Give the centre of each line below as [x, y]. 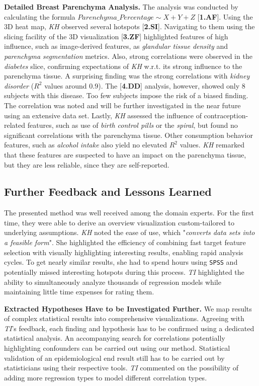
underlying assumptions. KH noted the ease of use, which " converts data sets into [129, 232]
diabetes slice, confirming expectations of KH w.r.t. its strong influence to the [123, 66]
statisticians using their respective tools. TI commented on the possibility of [121, 368]
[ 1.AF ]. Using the [225, 16]
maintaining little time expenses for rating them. [79, 292]
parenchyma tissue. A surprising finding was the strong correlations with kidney [127, 76]
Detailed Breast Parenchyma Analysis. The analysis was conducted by [121, 7]
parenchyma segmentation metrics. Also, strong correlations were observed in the [128, 56]
